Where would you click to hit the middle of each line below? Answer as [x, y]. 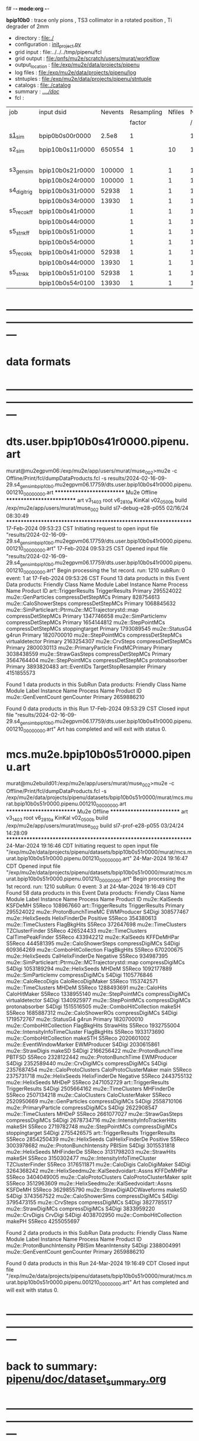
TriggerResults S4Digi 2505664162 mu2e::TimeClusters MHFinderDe [90, 1089]
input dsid [53, 112]
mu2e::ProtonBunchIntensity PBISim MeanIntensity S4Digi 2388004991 [93, 1245]
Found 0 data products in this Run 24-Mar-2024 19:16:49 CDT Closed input [98, 1263]
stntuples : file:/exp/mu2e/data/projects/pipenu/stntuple [83, 78]
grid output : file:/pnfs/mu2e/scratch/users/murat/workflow [87, 58]
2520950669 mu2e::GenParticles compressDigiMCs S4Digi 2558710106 [94, 1102]
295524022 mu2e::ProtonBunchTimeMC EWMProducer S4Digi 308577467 [97, 912]
